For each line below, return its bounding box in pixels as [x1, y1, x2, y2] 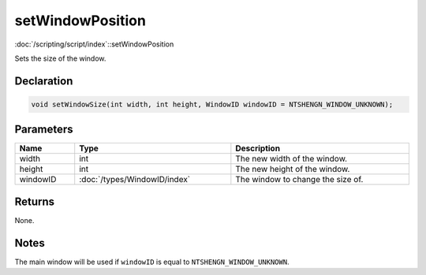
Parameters [14, 123, 73, 136]
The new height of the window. [235, 164, 350, 175]
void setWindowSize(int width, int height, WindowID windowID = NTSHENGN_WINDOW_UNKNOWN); [31, 99, 394, 109]
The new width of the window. [235, 154, 347, 165]
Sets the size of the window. [14, 54, 106, 63]
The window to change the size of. [235, 174, 364, 185]
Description [235, 143, 280, 154]
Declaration [14, 74, 73, 87]
